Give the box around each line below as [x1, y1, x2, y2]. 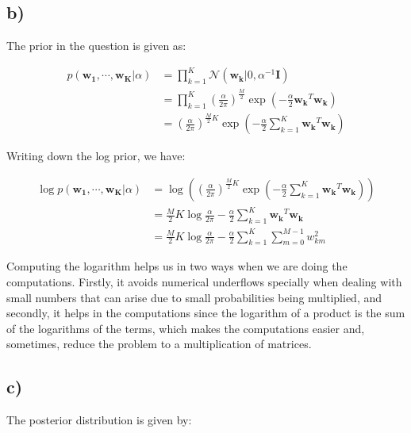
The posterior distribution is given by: [6, 412, 192, 428]
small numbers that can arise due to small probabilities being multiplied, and [6, 289, 382, 305]
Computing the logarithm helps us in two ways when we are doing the [6, 258, 348, 274]
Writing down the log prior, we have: [6, 148, 186, 164]
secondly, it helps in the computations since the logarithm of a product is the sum [6, 305, 405, 321]
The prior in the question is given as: [6, 37, 186, 54]
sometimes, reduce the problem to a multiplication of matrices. [6, 335, 312, 352]
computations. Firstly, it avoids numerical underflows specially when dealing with [6, 273, 402, 289]
